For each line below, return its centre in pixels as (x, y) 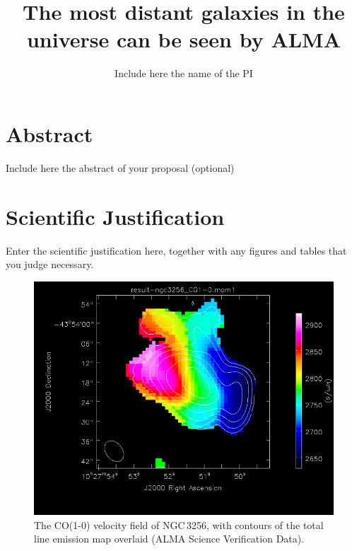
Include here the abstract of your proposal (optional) (120, 167)
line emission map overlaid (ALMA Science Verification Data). (169, 539)
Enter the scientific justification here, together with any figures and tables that (176, 250)
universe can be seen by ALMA (184, 39)
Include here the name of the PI (184, 73)
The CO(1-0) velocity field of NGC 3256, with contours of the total (179, 524)
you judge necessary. (50, 264)
